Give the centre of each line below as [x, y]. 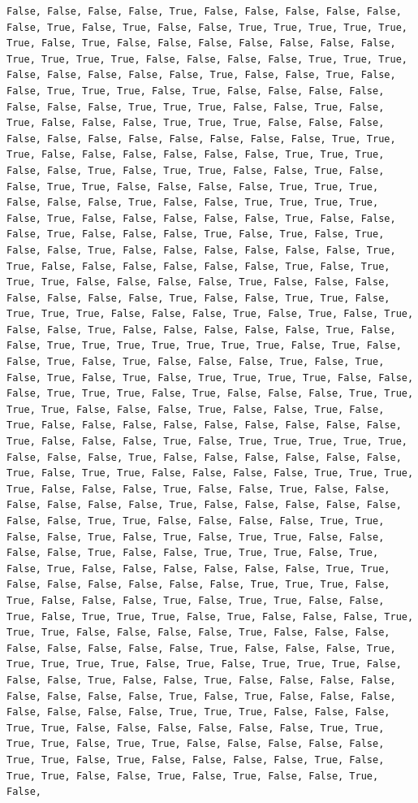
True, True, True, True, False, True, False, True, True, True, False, [204, 664]
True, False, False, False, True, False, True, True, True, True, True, [207, 442]
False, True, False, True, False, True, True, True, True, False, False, [210, 378]
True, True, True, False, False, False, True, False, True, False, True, [210, 314]
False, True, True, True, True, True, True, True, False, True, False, [204, 346]
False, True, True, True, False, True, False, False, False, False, [196, 91]
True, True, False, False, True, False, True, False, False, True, [193, 776]
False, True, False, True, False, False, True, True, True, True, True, [207, 27]
